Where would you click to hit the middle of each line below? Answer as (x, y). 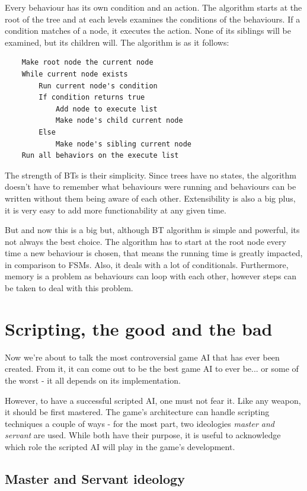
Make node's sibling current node (123, 144)
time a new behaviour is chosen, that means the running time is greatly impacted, (154, 253)
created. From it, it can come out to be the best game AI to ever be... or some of (152, 369)
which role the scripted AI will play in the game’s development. (120, 446)
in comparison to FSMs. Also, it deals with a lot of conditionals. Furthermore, (147, 264)
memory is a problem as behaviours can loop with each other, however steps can (151, 276)
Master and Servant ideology (95, 478)
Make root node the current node (87, 63)
